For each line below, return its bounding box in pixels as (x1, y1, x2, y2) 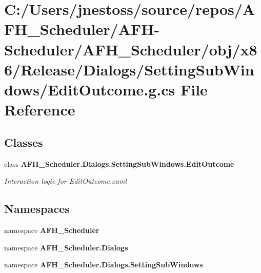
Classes (4, 134, 43, 150)
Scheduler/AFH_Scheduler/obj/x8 (4, 38, 257, 60)
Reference (4, 99, 75, 120)
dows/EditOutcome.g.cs (4, 79, 175, 100)
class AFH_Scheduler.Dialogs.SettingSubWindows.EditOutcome (4, 158, 234, 169)
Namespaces (4, 201, 70, 217)
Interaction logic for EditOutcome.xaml (4, 175, 127, 186)
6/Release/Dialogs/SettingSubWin (4, 59, 254, 80)
